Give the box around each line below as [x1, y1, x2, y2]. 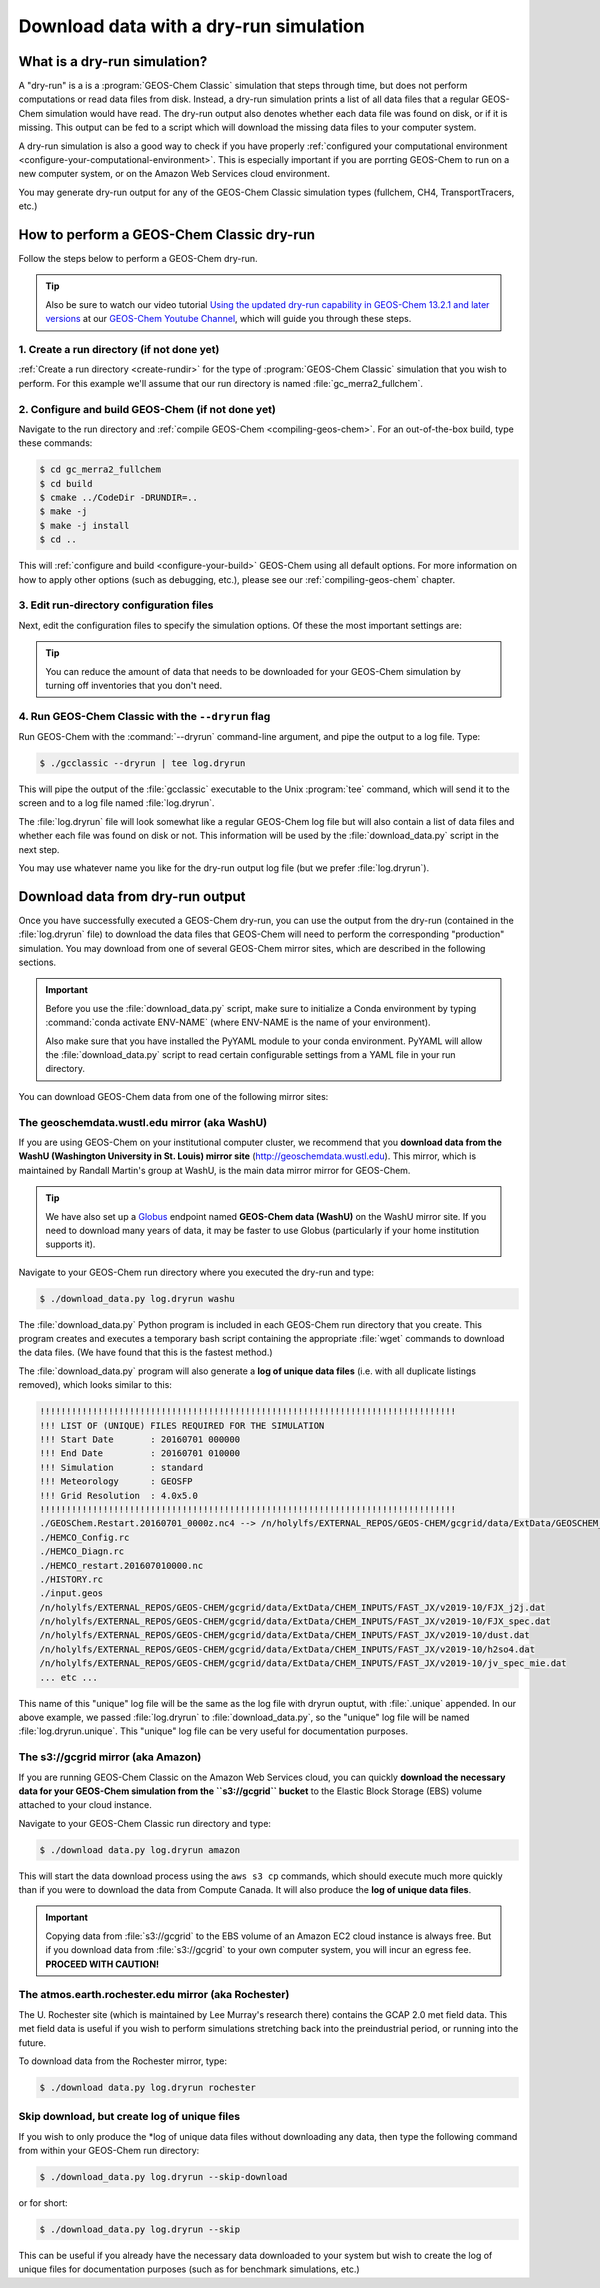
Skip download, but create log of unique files [18, 2110, 240, 2124]
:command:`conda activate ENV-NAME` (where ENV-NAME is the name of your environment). [45, 1016, 431, 1029]
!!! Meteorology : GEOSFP [39, 1476, 194, 1487]
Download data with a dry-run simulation [18, 15, 365, 37]
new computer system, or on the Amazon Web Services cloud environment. [18, 168, 330, 180]
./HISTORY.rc [39, 1573, 104, 1585]
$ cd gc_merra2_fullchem [39, 464, 162, 475]
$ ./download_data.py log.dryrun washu [39, 1293, 235, 1304]
